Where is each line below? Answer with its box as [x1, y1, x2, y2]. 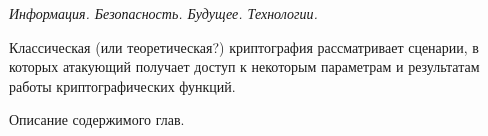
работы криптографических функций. [9, 75, 236, 96]
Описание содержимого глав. [9, 109, 185, 130]
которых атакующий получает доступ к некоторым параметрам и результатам [9, 56, 480, 77]
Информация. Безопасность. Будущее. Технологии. [9, 3, 318, 23]
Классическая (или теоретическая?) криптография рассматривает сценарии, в [9, 36, 479, 57]
